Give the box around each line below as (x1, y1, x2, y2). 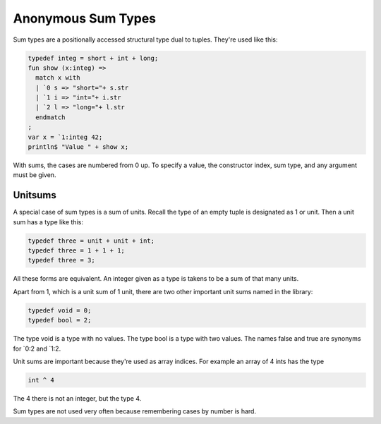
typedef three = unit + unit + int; (28, 236, 155, 245)
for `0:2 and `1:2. (13, 344, 61, 353)
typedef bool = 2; (28, 316, 92, 325)
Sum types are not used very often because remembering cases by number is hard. (13, 407, 257, 416)
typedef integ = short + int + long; (28, 54, 159, 62)
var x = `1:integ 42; (28, 133, 103, 141)
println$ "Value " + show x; (28, 143, 129, 151)
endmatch (35, 113, 66, 121)
